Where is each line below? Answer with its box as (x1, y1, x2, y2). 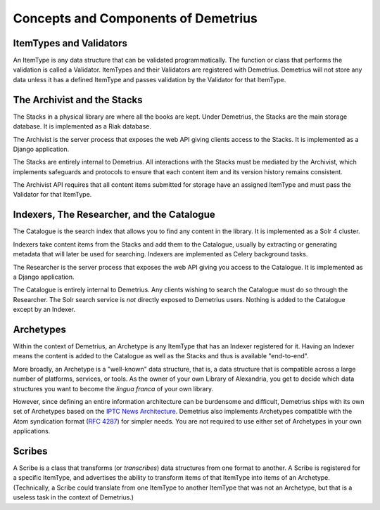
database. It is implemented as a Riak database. (13, 122, 151, 131)
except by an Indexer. (13, 306, 75, 314)
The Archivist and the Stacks (13, 93, 143, 105)
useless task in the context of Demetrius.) (13, 493, 134, 502)
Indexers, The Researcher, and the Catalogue (13, 209, 215, 221)
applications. (13, 427, 51, 436)
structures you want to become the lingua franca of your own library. (13, 384, 214, 393)
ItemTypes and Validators (13, 37, 128, 49)
